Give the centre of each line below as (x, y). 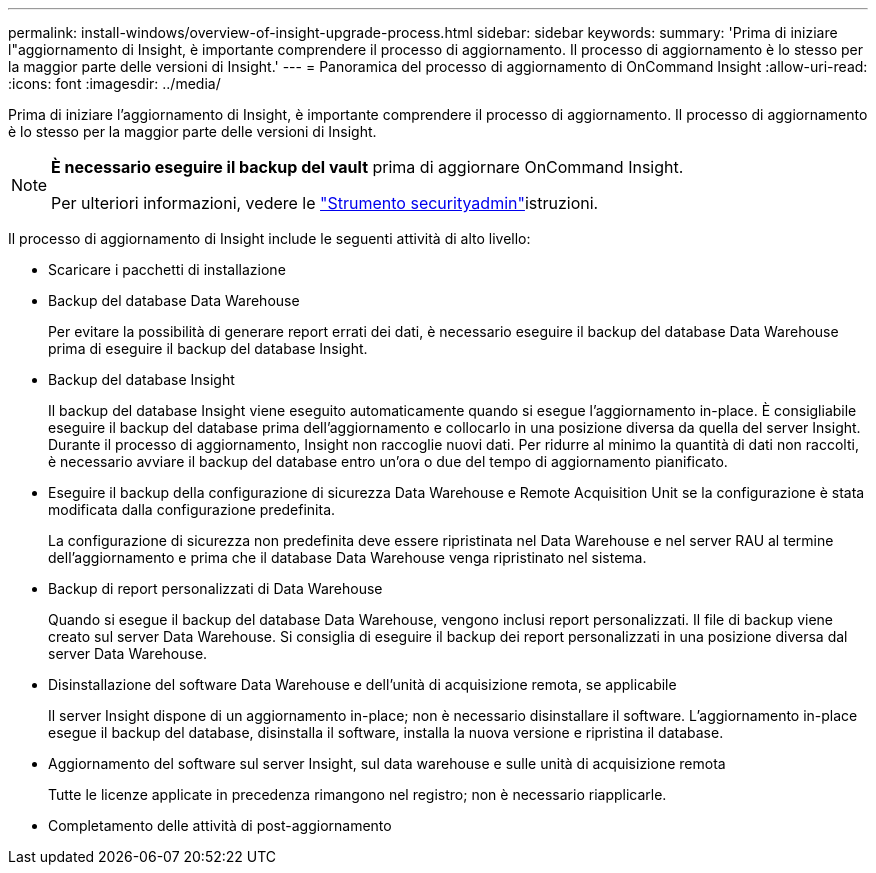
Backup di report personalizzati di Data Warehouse (215, 588)
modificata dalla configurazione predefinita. (192, 509)
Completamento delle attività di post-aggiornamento (220, 825)
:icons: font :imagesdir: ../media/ (114, 83)
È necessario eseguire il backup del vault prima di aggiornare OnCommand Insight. (367, 167)
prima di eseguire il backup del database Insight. (208, 348)
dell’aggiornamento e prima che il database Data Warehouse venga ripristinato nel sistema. (347, 557)
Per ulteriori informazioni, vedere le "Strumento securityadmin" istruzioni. (325, 203)
